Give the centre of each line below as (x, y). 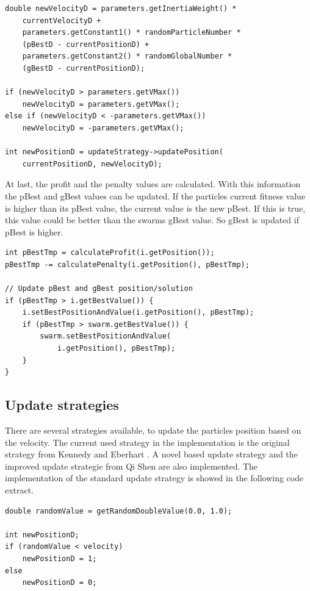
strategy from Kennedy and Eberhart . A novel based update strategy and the (151, 454)
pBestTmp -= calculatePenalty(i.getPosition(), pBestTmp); (127, 264)
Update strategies (62, 405)
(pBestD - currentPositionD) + (86, 44)
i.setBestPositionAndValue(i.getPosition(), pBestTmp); (138, 313)
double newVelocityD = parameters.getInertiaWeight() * (121, 9)
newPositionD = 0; (59, 583)
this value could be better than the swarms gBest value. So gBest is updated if (152, 220)
